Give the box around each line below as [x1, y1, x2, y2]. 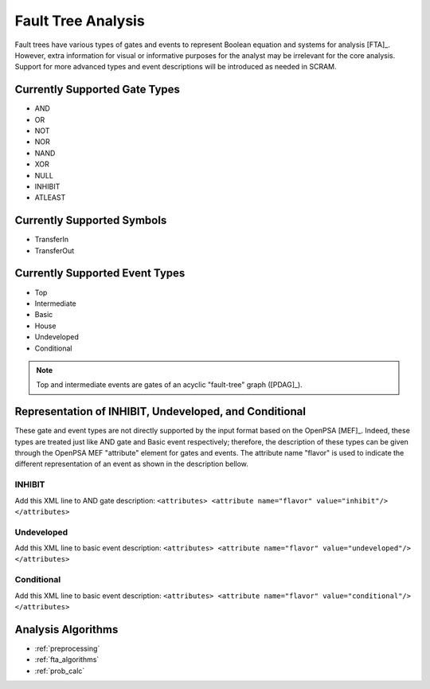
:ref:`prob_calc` [34, 666, 85, 675]
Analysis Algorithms [14, 622, 119, 636]
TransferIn [34, 235, 69, 245]
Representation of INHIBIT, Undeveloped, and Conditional [14, 405, 307, 418]
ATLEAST [34, 193, 66, 202]
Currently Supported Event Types [14, 267, 186, 280]
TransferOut [34, 245, 75, 255]
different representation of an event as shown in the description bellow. [14, 459, 248, 469]
